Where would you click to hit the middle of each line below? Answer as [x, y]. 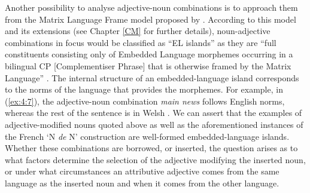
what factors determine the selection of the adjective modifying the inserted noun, [155, 159]
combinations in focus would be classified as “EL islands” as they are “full [141, 42]
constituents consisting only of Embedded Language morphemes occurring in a [149, 54]
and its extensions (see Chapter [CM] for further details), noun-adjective [138, 31]
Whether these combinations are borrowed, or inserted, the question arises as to [151, 148]
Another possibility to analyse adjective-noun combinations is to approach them [151, 7]
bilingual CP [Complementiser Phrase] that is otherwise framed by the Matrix [148, 65]
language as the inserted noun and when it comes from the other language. [142, 183]
